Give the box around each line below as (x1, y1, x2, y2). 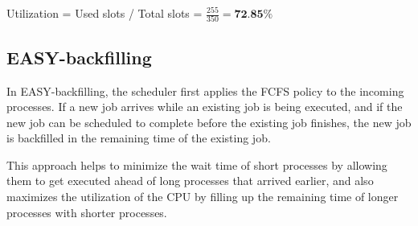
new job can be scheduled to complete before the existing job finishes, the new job (6, 113, 412, 130)
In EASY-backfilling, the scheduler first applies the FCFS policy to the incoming (6, 82, 404, 99)
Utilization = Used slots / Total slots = (6, 5, 203, 21)
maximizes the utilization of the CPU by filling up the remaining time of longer (6, 188, 399, 205)
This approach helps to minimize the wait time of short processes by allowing (6, 156, 387, 173)
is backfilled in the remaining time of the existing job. (6, 129, 271, 146)
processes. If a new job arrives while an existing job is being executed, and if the (6, 98, 403, 115)
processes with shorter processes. (6, 203, 167, 220)
